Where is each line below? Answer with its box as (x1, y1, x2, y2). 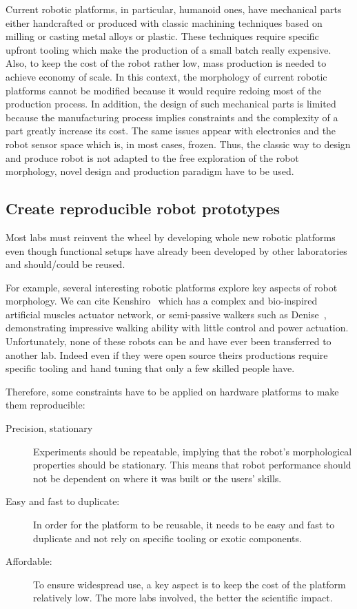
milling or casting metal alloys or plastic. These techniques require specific (6, 29, 319, 43)
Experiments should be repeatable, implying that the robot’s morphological (33, 444, 352, 458)
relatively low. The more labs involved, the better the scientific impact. (33, 590, 333, 605)
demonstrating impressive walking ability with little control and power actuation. (6, 320, 349, 335)
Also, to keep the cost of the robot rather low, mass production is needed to (6, 56, 327, 70)
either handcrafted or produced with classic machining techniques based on (6, 15, 323, 30)
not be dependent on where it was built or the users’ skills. (33, 471, 282, 485)
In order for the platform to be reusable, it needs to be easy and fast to (33, 517, 335, 532)
